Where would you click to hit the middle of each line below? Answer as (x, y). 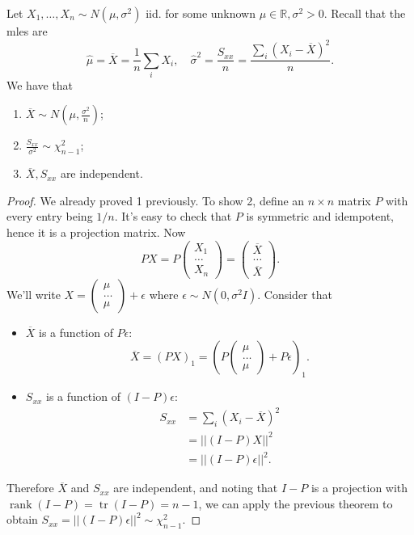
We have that (40, 84)
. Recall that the (365, 13)
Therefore (30, 488)
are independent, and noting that (196, 488)
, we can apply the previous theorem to (296, 503)
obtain (22, 519)
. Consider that (295, 294)
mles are (27, 31)
